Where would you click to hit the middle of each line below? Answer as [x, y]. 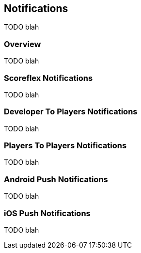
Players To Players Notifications [65, 146]
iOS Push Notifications [47, 213]
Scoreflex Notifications [48, 78]
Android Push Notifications [56, 179]
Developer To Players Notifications [71, 112]
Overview [23, 44]
